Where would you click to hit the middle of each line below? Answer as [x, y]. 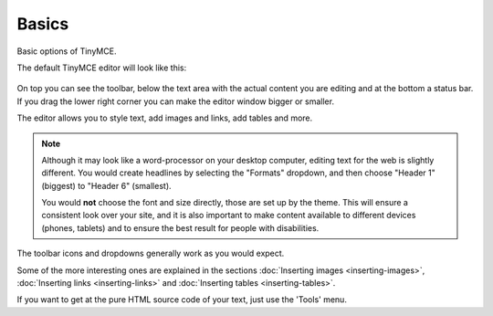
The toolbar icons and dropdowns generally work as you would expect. [151, 253]
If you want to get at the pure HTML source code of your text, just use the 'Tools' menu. [182, 300]
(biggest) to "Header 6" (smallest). [107, 185]
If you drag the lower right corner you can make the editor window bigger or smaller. [176, 101]
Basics [43, 24]
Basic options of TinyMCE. [67, 51]
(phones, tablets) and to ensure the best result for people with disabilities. [180, 227]
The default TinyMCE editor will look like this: [102, 68]
